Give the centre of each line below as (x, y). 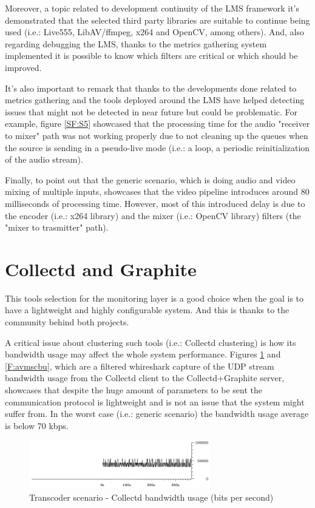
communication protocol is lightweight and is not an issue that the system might (155, 401)
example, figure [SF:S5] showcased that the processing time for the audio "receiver (157, 124)
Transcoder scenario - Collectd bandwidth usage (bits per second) (151, 497)
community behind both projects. (67, 322)
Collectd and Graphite (101, 269)
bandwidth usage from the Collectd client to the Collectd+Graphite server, (145, 378)
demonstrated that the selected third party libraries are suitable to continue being (157, 20)
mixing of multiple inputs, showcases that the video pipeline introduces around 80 (157, 191)
